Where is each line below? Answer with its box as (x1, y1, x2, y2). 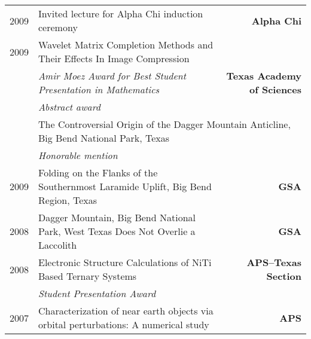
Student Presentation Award (38, 286, 156, 300)
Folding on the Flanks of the (38, 166, 158, 179)
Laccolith (38, 238, 77, 252)
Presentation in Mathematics (38, 83, 160, 96)
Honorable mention (38, 148, 118, 162)
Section (266, 269, 301, 283)
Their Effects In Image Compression (38, 51, 190, 65)
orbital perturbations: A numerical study (38, 317, 209, 331)
